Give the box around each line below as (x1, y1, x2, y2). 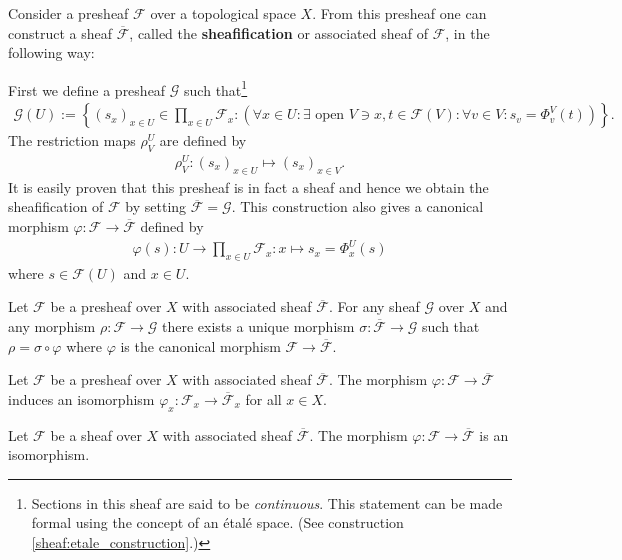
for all (245, 388, 282, 409)
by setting (125, 196, 187, 217)
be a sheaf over (50, 424, 142, 445)
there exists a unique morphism (162, 316, 355, 337)
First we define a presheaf (8, 79, 166, 100)
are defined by (159, 130, 247, 151)
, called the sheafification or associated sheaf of (129, 22, 428, 43)
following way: (8, 42, 95, 63)
